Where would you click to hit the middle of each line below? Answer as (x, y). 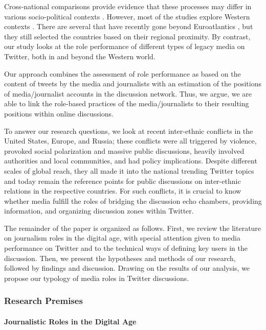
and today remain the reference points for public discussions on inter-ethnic (123, 181)
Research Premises (43, 301)
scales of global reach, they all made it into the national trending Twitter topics (129, 170)
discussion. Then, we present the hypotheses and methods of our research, (120, 258)
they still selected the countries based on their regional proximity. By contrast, (127, 36)
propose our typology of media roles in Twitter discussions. (97, 278)
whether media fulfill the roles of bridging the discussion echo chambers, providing (133, 201)
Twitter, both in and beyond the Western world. (80, 56)
